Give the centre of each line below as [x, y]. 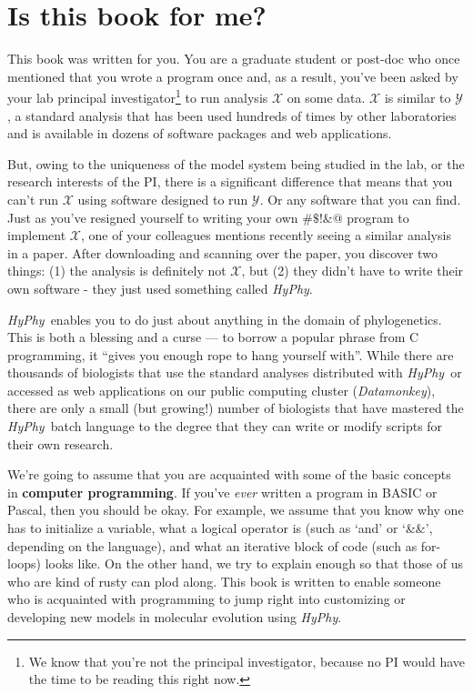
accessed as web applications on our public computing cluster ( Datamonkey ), [221, 390]
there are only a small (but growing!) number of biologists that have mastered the [236, 408]
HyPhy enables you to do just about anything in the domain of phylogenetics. [225, 319]
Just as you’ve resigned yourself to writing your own [153, 217]
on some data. [326, 97]
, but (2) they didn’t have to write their [352, 271]
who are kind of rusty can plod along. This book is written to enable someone [224, 581]
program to [378, 217]
